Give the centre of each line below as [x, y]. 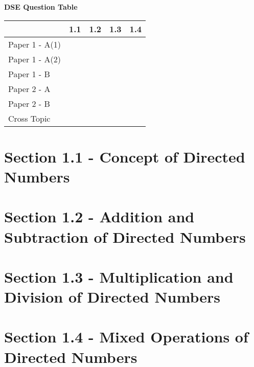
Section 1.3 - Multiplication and [119, 276]
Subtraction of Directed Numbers [125, 236]
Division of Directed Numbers [112, 297]
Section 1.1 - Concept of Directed [125, 156]
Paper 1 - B [29, 74]
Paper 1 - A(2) [34, 59]
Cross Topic [29, 118]
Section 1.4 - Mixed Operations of [126, 337]
